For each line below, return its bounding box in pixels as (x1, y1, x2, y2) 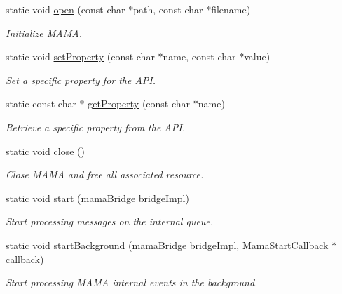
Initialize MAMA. (6, 25, 82, 40)
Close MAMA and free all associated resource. (6, 167, 204, 182)
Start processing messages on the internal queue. (6, 214, 214, 229)
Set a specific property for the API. (6, 72, 156, 87)
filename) (211, 2, 251, 16)
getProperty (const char (88, 96, 191, 111)
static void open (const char (6, 2, 125, 16)
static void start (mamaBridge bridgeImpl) (6, 190, 189, 205)
